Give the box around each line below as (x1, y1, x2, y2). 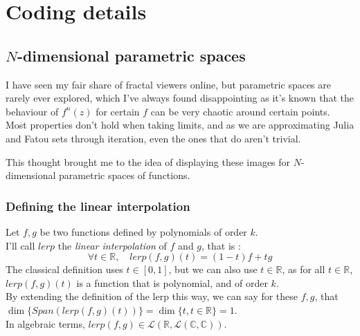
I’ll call (6, 238, 35, 252)
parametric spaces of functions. (59, 168, 190, 183)
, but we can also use (168, 262, 258, 277)
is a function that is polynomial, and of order (76, 275, 268, 290)
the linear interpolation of (57, 238, 167, 252)
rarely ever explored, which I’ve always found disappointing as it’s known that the (6, 91, 354, 105)
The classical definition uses (6, 262, 123, 277)
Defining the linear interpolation (6, 197, 190, 214)
